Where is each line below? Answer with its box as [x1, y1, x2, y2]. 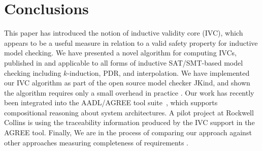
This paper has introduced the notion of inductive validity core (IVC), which [4, 27, 243, 38]
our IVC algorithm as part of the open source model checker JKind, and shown [4, 77, 250, 88]
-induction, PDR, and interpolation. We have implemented [67, 67, 250, 78]
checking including [4, 67, 61, 78]
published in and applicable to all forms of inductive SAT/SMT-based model [4, 57, 243, 68]
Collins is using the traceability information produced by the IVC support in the [4, 117, 255, 128]
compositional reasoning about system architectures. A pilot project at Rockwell [4, 107, 254, 117]
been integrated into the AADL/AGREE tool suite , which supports [4, 97, 218, 108]
